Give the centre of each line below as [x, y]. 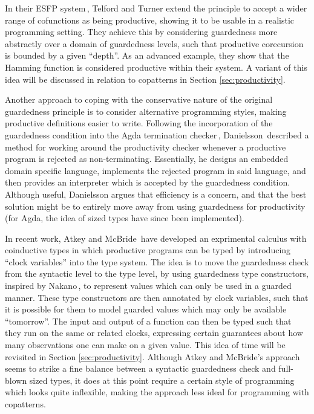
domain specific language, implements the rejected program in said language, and [155, 170]
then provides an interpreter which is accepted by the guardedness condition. [148, 182]
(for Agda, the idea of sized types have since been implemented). [125, 218]
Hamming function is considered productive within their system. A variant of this [156, 67]
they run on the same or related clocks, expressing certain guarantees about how [154, 333]
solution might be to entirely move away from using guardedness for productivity [155, 206]
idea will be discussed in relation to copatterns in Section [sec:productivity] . [145, 79]
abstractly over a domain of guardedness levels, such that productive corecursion [154, 43]
